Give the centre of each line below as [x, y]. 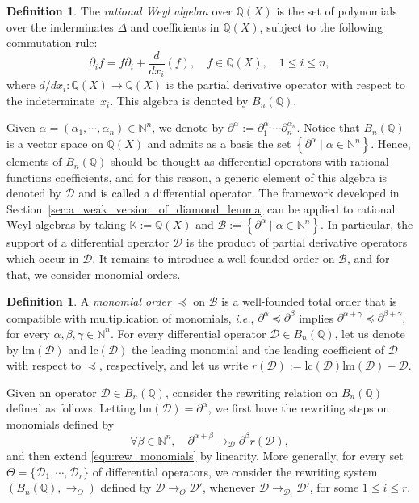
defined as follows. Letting [71, 408]
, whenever [229, 487]
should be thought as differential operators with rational [249, 161]
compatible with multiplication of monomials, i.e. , [130, 317]
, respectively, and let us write [174, 365]
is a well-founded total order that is [309, 301]
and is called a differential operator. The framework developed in [239, 193]
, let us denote [370, 333]
